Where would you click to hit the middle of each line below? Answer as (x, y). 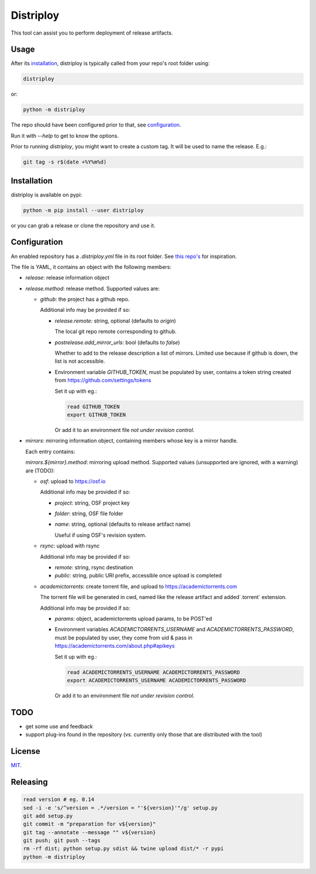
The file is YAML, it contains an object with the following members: (91, 267)
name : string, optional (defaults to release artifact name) (123, 524)
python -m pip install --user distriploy (83, 210)
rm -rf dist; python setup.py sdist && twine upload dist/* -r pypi (123, 849)
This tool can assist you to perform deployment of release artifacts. (92, 33)
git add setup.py (48, 816)
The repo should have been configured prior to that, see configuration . (96, 125)
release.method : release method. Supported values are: (93, 288)
